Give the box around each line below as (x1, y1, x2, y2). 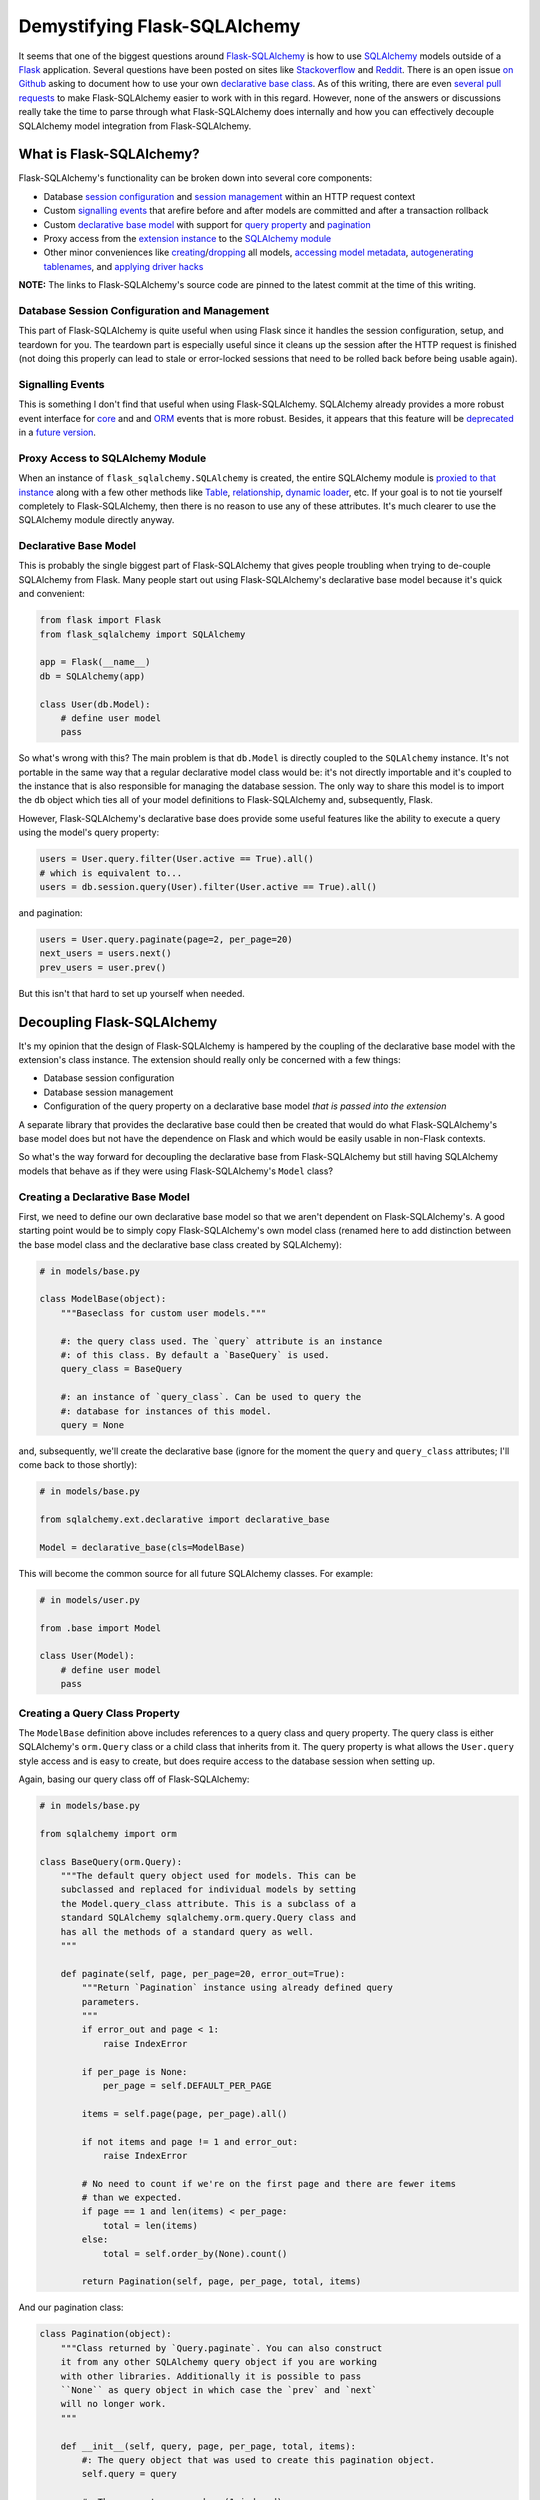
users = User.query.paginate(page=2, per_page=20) (39, 934, 294, 945)
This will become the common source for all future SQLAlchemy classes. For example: (18, 1567, 374, 1579)
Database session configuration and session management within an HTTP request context (43, 190, 416, 202)
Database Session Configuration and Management (18, 303, 270, 317)
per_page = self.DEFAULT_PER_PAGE (102, 2080, 272, 2091)
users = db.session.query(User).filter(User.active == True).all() (39, 881, 378, 893)
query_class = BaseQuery (60, 1363, 183, 1375)
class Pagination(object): (39, 2328, 172, 2340)
